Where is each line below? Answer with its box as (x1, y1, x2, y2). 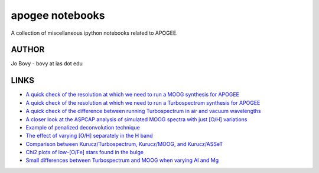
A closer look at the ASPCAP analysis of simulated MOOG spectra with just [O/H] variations (25, 115, 248, 123)
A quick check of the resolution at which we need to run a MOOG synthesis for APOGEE (25, 91, 239, 98)
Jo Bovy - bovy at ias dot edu (11, 60, 83, 67)
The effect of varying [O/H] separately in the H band (25, 132, 153, 139)
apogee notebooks (11, 9, 105, 22)
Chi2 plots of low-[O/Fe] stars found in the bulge (25, 149, 144, 156)
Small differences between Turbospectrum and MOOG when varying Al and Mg (25, 157, 219, 164)
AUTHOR (11, 45, 45, 55)
